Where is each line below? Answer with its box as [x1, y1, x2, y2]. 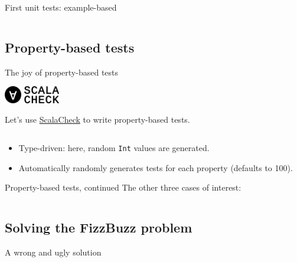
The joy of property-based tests [5, 65, 119, 78]
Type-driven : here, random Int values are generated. [18, 141, 210, 153]
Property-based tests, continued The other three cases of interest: [5, 181, 241, 194]
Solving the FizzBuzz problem [5, 218, 192, 237]
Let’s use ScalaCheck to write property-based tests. [5, 113, 190, 126]
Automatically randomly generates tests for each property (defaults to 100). [18, 161, 293, 173]
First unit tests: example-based [5, 1, 117, 13]
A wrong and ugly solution [5, 245, 102, 258]
